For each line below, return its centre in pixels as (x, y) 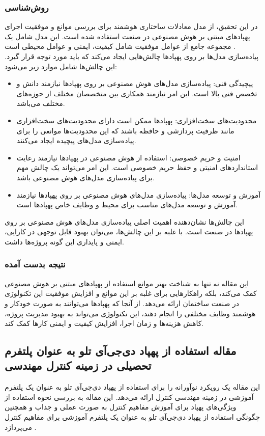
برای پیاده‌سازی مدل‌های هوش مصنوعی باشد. (85, 177)
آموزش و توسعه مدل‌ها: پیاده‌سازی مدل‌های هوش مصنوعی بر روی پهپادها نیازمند (139, 194)
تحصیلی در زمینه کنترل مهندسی (78, 365)
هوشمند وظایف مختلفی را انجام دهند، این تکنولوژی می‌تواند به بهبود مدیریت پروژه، (130, 313)
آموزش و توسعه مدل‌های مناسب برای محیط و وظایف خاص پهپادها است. (127, 205)
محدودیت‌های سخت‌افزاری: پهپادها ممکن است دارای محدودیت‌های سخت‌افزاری (137, 120)
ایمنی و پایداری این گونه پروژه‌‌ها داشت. (64, 241)
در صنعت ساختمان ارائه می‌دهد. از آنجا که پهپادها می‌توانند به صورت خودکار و (122, 303)
